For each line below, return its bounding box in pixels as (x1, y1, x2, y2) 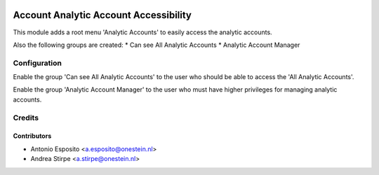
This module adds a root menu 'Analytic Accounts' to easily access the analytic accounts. (13, 28, 273, 36)
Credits (13, 113, 39, 122)
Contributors (13, 132, 52, 140)
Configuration (13, 58, 62, 68)
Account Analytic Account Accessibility (13, 9, 192, 21)
